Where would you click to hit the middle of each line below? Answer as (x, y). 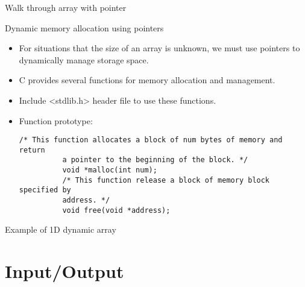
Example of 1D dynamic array (61, 229)
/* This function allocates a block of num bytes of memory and (151, 140)
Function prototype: (56, 120)
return (32, 150)
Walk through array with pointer (66, 7)
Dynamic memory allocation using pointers (84, 27)
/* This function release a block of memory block (166, 180)
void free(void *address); (116, 210)
